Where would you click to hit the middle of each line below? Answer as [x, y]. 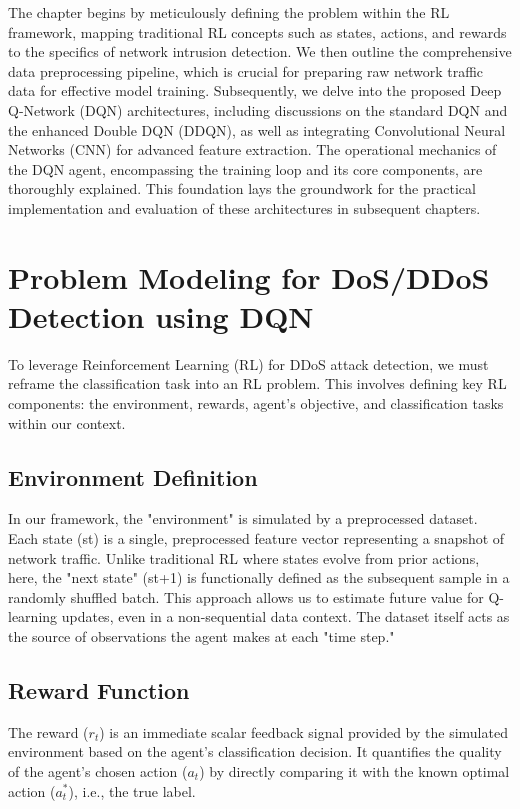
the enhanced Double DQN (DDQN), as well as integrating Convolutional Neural [257, 129]
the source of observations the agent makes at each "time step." [201, 635]
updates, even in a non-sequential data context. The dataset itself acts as [285, 616]
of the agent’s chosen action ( [98, 770]
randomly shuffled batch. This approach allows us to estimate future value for [246, 596]
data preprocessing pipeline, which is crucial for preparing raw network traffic [246, 70]
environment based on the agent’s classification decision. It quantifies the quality [255, 751]
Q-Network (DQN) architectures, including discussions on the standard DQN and [258, 109]
